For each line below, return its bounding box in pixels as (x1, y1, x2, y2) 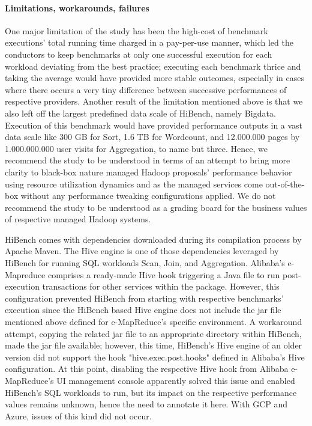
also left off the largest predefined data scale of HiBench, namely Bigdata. (5, 106, 276, 119)
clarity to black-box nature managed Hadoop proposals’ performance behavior (5, 165, 292, 178)
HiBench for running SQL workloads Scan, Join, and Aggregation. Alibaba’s (5, 257, 285, 269)
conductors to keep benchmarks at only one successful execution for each (5, 47, 272, 60)
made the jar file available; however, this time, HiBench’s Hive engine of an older (5, 339, 302, 351)
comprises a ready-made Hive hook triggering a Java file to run (47, 268, 280, 281)
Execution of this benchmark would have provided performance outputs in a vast (5, 118, 303, 131)
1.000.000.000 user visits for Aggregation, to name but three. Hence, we (5, 142, 268, 154)
